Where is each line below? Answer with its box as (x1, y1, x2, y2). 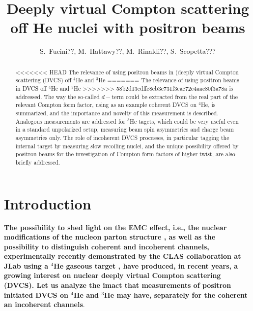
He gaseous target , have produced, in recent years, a (54, 260, 238, 271)
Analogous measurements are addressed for (15, 117, 126, 125)
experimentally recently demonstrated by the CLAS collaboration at (4, 251, 241, 261)
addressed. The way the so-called (15, 92, 100, 101)
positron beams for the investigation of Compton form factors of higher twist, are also (15, 150, 235, 158)
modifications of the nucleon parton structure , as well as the (4, 232, 216, 242)
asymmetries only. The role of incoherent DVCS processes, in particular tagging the (15, 133, 229, 141)
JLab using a (4, 260, 49, 271)
